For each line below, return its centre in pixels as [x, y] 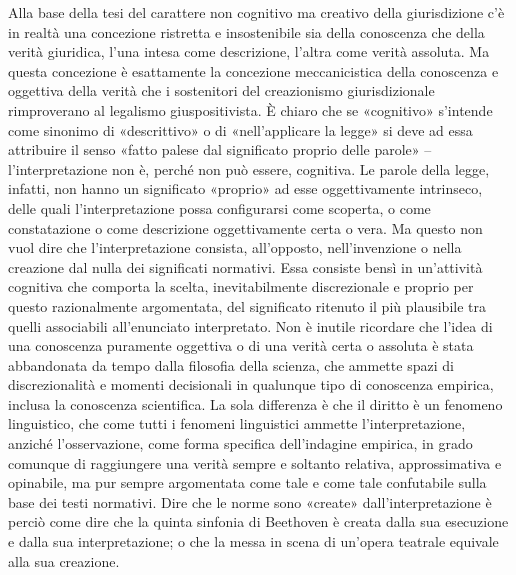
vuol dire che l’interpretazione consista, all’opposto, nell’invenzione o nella [235, 247]
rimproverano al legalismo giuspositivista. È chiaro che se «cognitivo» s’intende [250, 109]
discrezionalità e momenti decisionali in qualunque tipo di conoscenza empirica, [251, 384]
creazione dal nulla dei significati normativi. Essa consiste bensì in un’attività [245, 266]
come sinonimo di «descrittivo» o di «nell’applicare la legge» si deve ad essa [240, 129]
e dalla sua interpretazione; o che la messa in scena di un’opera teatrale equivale [253, 541]
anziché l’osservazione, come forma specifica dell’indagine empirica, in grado [240, 443]
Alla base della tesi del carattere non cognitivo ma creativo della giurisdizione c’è [256, 12]
